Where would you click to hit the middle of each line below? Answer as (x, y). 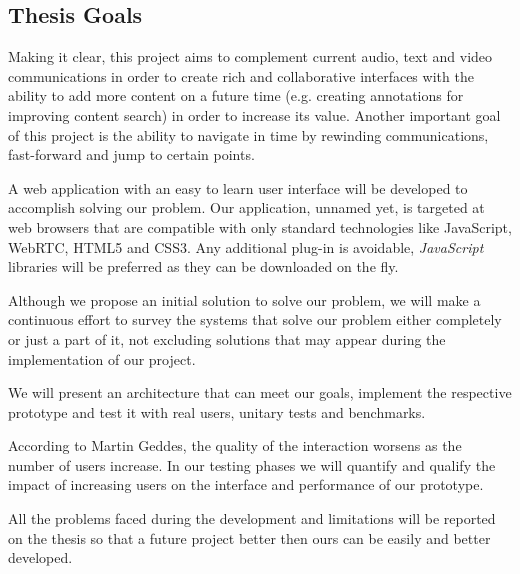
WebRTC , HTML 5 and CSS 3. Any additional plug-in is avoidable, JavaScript (246, 246)
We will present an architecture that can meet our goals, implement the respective (260, 392)
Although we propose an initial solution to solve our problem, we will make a (244, 299)
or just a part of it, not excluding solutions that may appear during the (227, 338)
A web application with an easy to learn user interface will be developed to (238, 187)
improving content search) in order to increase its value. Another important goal (254, 114)
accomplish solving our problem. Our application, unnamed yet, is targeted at (246, 207)
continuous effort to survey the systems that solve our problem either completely (255, 319)
